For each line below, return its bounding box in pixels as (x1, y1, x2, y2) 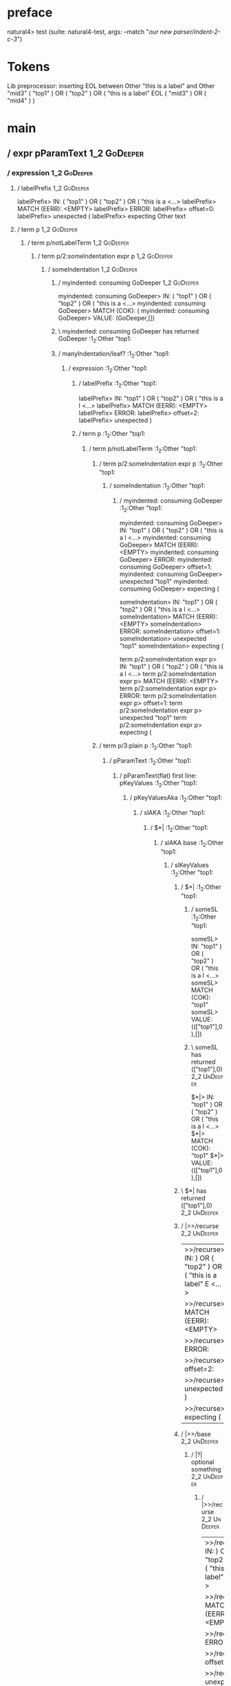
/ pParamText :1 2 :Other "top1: (109, 756, 191, 766)
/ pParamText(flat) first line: (119, 771, 197, 780)
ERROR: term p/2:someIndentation (119, 691, 217, 699)
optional (191, 1458, 214, 1466)
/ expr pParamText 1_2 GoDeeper (7, 148, 144, 160)
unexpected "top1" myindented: (119, 577, 210, 585)
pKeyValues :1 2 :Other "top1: (119, 778, 197, 789)
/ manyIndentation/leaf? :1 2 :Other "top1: (58, 349, 170, 359)
